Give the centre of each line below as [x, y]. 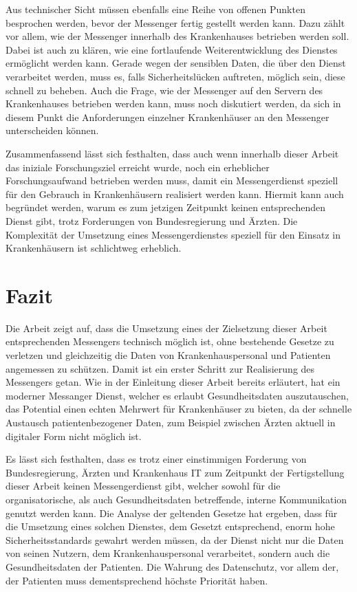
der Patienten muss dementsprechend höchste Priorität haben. [137, 580]
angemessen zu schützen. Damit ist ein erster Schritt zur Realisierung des [160, 368]
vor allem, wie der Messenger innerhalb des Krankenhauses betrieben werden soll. [177, 36]
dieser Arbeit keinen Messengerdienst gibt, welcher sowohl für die [143, 486]
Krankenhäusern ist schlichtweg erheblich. [94, 248]
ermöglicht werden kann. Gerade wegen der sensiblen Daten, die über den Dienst [176, 63]
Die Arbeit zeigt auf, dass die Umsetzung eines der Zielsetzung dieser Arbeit [166, 328]
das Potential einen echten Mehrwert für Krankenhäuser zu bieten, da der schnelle [179, 409]
